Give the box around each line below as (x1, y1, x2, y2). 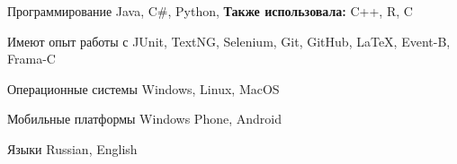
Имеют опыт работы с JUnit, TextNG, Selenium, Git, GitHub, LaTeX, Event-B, (7, 31, 451, 50)
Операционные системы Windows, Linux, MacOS (7, 79, 280, 98)
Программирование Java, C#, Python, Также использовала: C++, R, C (7, 2, 413, 20)
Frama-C (7, 49, 56, 68)
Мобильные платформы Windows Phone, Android (7, 109, 282, 128)
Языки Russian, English (7, 139, 138, 158)
